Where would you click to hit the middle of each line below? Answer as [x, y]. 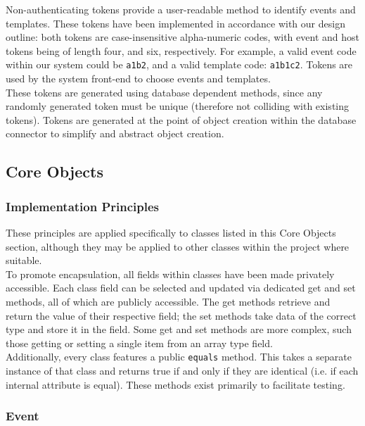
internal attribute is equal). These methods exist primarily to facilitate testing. [175, 384]
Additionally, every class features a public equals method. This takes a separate [179, 357]
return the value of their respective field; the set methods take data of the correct [181, 315]
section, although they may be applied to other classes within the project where [178, 246]
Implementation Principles [83, 206]
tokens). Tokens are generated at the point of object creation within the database [181, 119]
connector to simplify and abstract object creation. [115, 133]
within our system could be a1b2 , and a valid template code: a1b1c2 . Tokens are [179, 64]
